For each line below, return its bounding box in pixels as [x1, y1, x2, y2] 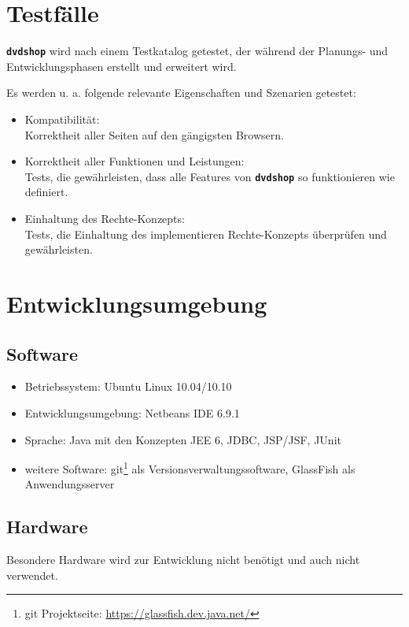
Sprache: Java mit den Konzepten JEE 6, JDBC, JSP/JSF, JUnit [24, 431, 341, 447]
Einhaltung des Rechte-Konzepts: [24, 210, 185, 226]
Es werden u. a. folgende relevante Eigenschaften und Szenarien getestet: [6, 84, 356, 101]
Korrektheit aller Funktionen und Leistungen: [24, 153, 245, 169]
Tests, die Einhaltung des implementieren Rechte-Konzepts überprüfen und [24, 225, 387, 242]
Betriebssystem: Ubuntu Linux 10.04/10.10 [24, 378, 232, 395]
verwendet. [6, 566, 58, 583]
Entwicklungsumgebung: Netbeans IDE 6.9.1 [24, 404, 240, 421]
